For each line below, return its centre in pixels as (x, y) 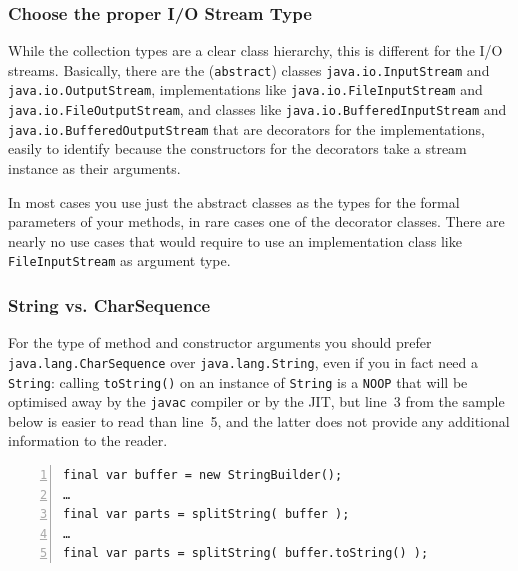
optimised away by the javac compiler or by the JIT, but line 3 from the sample (256, 401)
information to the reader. (88, 440)
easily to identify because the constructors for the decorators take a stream (237, 148)
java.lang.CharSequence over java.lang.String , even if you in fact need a (243, 361)
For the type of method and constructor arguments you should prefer (220, 342)
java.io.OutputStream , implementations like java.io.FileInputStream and (245, 89)
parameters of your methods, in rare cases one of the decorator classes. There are (256, 221)
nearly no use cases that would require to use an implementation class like (235, 240)
